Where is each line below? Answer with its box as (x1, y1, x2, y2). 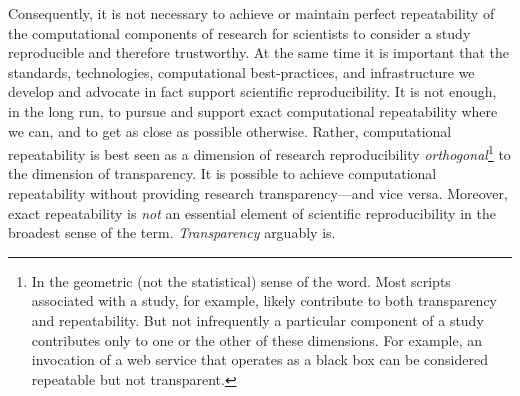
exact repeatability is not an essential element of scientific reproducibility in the (8, 202, 496, 223)
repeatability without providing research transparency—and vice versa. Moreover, (8, 183, 508, 203)
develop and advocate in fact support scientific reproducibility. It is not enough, (8, 81, 497, 102)
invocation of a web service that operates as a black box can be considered (31, 349, 488, 370)
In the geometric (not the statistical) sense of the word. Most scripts (31, 270, 451, 291)
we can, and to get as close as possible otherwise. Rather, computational (8, 120, 452, 141)
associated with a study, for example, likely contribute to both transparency (31, 290, 498, 311)
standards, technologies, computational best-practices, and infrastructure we (8, 61, 475, 82)
